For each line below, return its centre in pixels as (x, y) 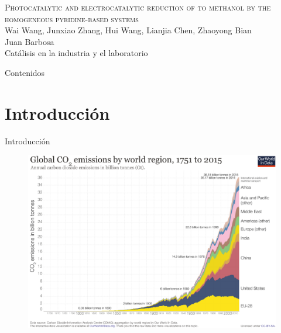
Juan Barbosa (30, 41)
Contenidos (25, 72)
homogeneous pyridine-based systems (72, 18)
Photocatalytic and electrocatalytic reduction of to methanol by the (138, 7)
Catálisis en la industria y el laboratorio (76, 53)
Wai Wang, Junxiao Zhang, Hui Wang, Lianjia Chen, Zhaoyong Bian (128, 30)
